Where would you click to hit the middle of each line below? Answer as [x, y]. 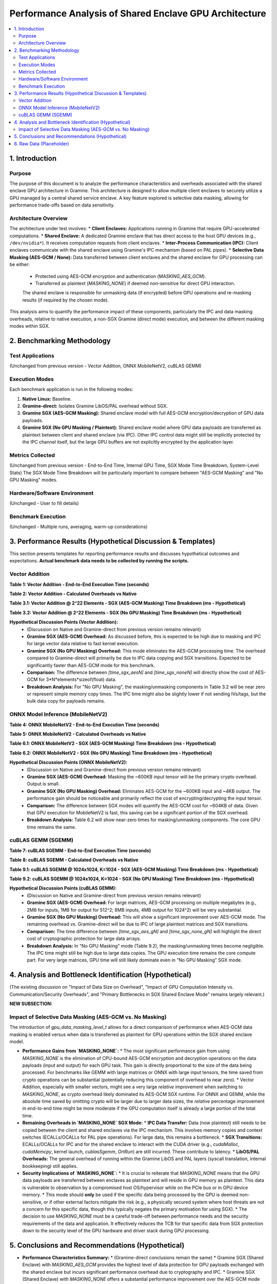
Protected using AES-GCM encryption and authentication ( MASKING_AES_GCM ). [121, 276]
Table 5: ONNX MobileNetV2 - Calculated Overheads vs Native [78, 734]
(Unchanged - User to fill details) [44, 503]
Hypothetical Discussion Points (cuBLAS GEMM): [63, 888]
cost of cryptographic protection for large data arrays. [84, 939]
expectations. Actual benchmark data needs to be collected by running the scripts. [99, 561]
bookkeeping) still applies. [50, 1166]
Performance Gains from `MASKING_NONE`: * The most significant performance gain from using [126, 1051]
